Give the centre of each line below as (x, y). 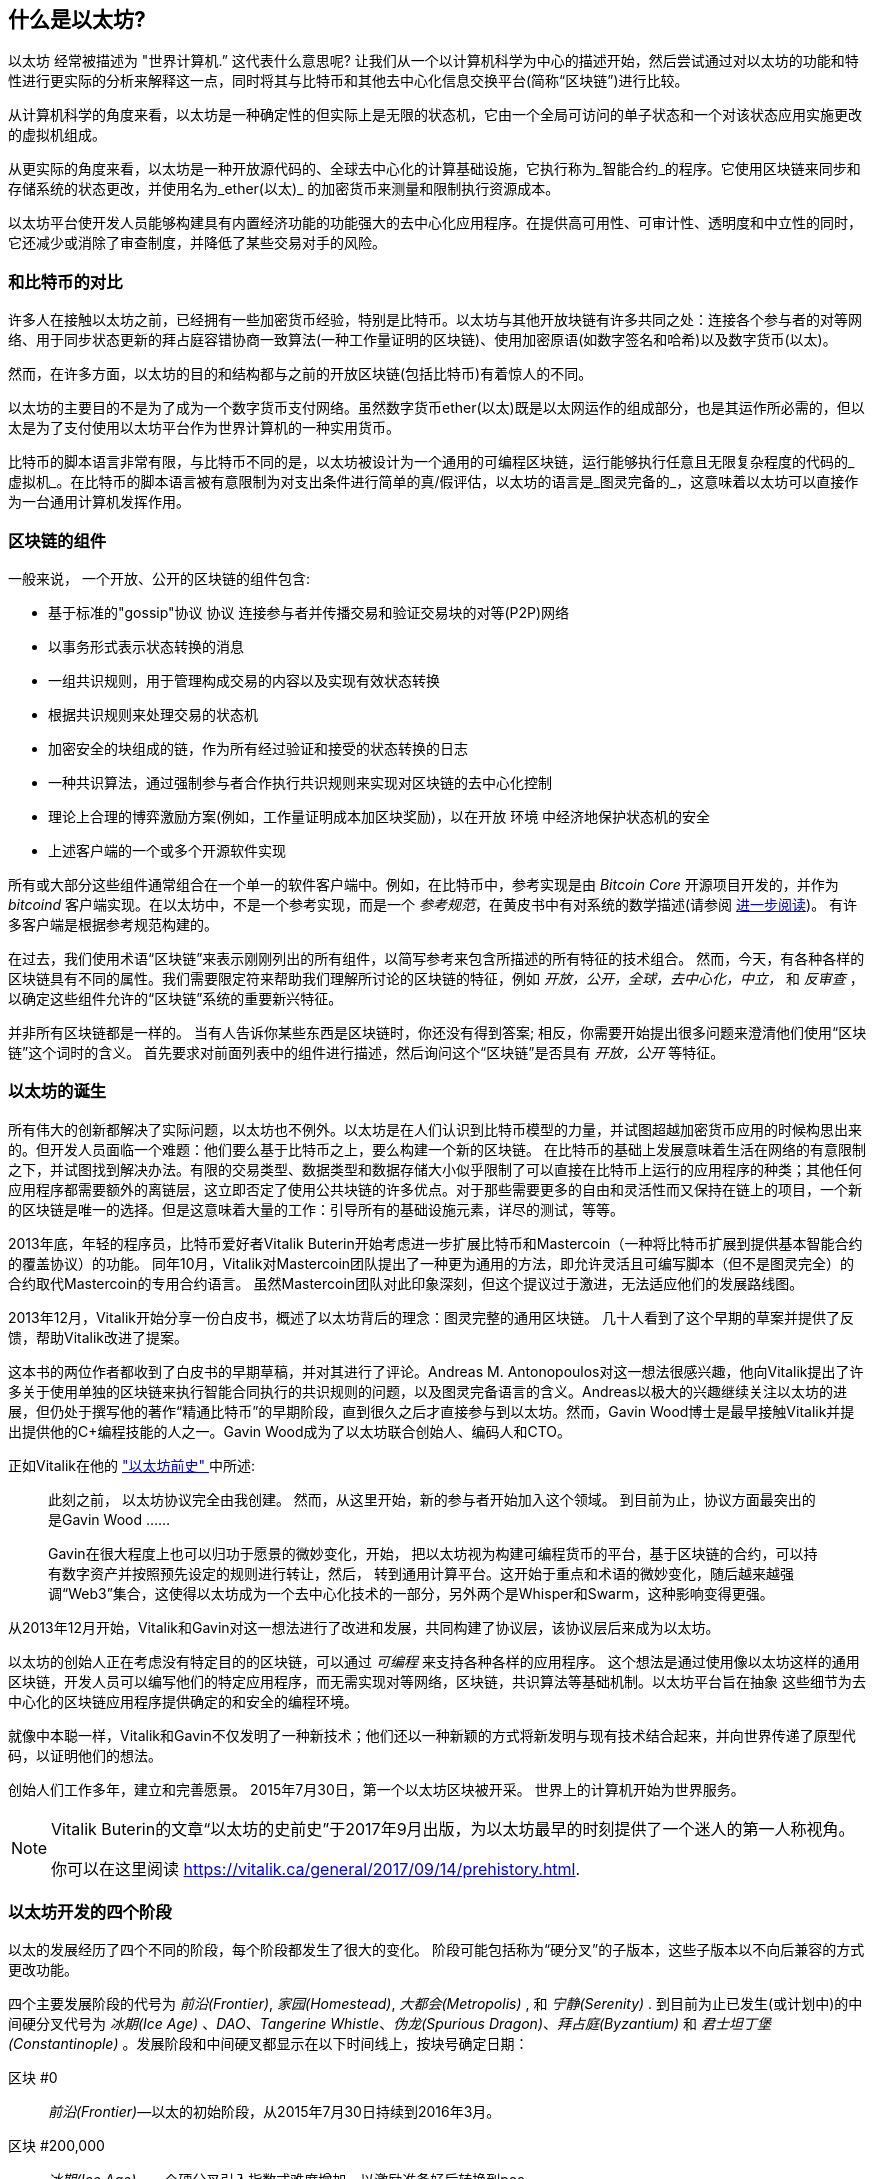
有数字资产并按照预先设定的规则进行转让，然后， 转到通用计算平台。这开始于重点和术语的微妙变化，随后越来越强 (421, 1573)
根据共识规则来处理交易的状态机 (153, 714)
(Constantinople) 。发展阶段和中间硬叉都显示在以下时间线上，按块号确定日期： (268, 2044)
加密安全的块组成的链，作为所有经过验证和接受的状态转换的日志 (258, 748)
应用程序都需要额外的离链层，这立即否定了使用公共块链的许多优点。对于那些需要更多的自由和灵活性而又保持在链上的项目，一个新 (435, 1189)
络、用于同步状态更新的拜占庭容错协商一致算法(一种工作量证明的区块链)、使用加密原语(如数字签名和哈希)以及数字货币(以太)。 (422, 340)
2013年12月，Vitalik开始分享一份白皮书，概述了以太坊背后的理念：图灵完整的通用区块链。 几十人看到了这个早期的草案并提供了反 (431, 1317)
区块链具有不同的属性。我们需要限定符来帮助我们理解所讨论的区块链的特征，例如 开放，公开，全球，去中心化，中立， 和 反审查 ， (436, 978)
